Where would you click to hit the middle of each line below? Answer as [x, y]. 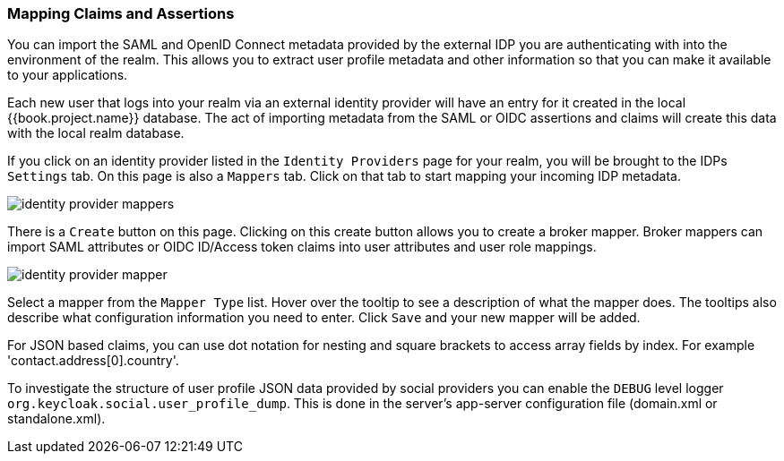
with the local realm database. [96, 133]
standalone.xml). [56, 419]
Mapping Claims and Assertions [121, 13]
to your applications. [68, 75]
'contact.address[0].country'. [93, 361]
